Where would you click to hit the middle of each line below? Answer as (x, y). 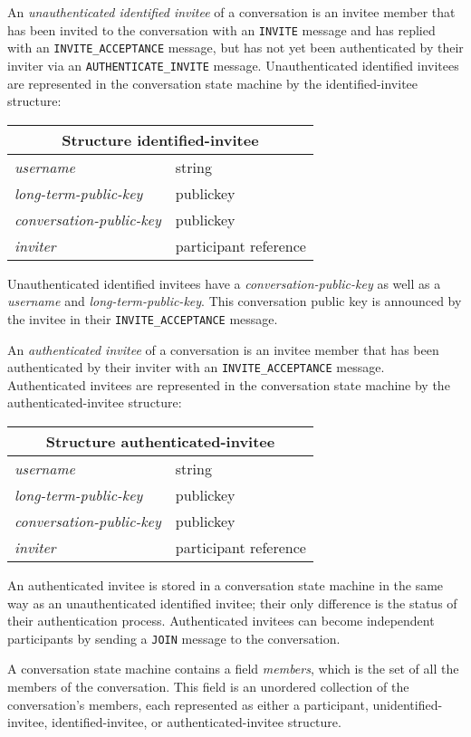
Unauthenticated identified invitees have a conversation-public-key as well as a (224, 283)
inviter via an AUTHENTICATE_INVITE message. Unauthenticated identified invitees (233, 65)
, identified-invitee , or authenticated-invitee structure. (192, 722)
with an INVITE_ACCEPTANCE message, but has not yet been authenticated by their (235, 48)
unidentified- (408, 704)
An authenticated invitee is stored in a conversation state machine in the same (226, 585)
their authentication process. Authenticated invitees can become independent (221, 621)
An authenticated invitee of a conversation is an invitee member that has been (223, 349)
